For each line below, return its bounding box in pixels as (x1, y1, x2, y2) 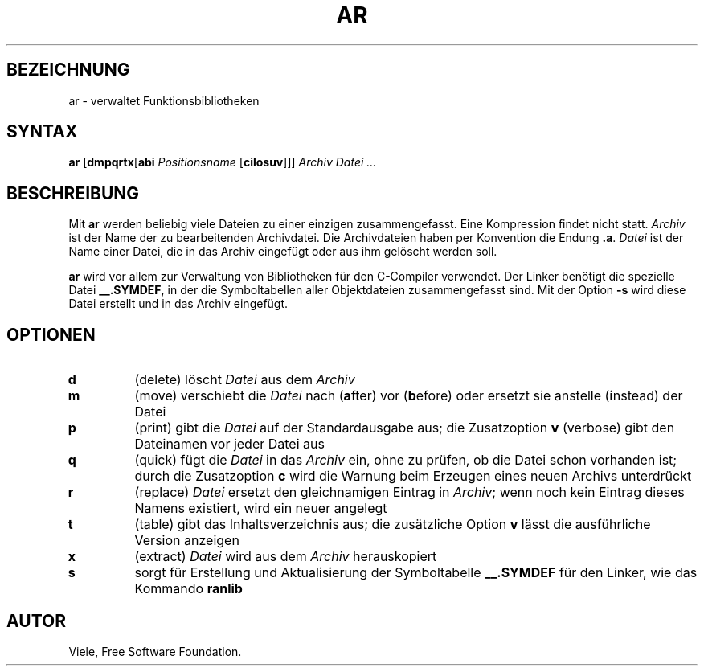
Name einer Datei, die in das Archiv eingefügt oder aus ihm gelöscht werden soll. (68, 244, 497, 259)
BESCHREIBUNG (6, 182, 140, 203)
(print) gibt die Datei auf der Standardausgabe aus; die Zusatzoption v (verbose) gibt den (134, 420, 675, 436)
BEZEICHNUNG (6, 59, 130, 80)
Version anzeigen (134, 532, 239, 549)
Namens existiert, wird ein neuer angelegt (134, 500, 387, 517)
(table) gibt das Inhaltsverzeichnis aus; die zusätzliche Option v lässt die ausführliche (134, 516, 651, 533)
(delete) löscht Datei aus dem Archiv (134, 371, 355, 388)
